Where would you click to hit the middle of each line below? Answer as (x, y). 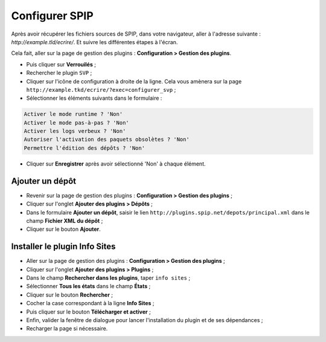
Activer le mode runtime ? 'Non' (73, 114)
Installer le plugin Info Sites (63, 247)
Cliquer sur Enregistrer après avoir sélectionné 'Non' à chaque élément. (116, 164)
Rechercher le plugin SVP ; (59, 73)
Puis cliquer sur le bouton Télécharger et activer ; (88, 312)
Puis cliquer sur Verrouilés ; (61, 64)
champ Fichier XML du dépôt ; (65, 221)
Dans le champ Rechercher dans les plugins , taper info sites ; (108, 277)
